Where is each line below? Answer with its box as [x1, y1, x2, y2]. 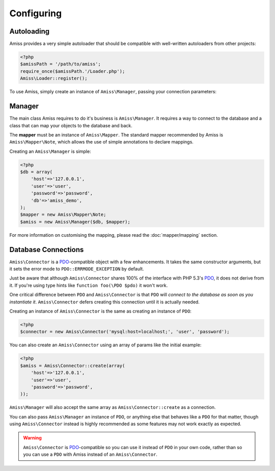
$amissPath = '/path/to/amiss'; [20, 61, 101, 67]
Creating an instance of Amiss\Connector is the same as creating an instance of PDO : [9, 308, 192, 314]
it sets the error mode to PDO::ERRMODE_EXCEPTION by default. [9, 266, 145, 272]
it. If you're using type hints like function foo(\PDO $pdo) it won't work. [9, 282, 168, 288]
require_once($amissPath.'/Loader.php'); [20, 68, 125, 74]
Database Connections [9, 245, 84, 254]
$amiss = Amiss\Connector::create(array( [20, 363, 125, 369]
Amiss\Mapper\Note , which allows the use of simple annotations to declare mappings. [9, 139, 194, 145]
